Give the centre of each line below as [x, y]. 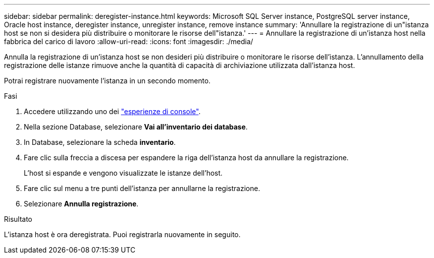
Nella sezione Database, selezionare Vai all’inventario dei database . [136, 127]
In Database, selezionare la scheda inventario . [100, 142]
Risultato [18, 219]
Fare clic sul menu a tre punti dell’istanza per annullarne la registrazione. [142, 188]
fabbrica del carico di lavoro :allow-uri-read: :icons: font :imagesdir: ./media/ [129, 41]
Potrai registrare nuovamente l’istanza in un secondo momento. [107, 81]
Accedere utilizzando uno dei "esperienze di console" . [112, 111]
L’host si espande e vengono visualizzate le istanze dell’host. [123, 173]
